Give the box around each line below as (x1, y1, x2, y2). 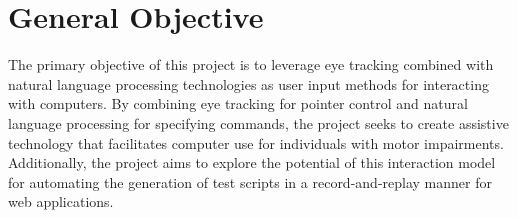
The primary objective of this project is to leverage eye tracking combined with (8, 54, 494, 75)
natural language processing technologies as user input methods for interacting (8, 73, 489, 94)
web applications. (8, 191, 114, 212)
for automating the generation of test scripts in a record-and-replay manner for (8, 171, 492, 192)
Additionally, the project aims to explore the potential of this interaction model (8, 152, 496, 173)
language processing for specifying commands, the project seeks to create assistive (8, 112, 509, 133)
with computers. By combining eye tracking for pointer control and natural (8, 93, 468, 114)
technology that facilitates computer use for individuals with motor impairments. (8, 132, 504, 153)
